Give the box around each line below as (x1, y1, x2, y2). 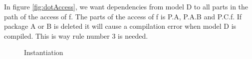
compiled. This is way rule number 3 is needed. (4, 30, 148, 41)
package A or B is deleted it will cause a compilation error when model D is (4, 21, 237, 31)
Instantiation (24, 47, 63, 58)
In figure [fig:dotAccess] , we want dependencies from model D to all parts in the (4, 1, 249, 11)
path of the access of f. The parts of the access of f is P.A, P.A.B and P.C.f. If (4, 11, 242, 21)
